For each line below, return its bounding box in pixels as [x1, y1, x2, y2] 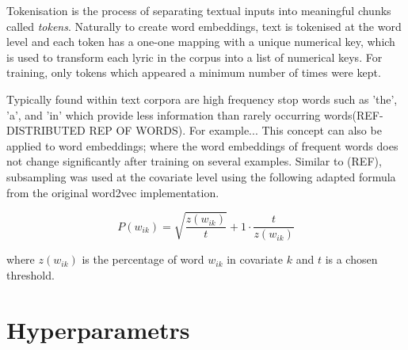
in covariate [227, 251, 284, 268]
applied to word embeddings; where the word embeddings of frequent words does [6, 137, 398, 154]
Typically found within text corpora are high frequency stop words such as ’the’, [6, 90, 398, 107]
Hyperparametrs [6, 313, 190, 345]
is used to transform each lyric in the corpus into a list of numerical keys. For [6, 48, 383, 65]
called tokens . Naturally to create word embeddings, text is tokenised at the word [6, 17, 402, 34]
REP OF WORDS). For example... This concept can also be [89, 122, 382, 139]
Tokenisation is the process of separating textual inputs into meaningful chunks [6, 2, 391, 18]
